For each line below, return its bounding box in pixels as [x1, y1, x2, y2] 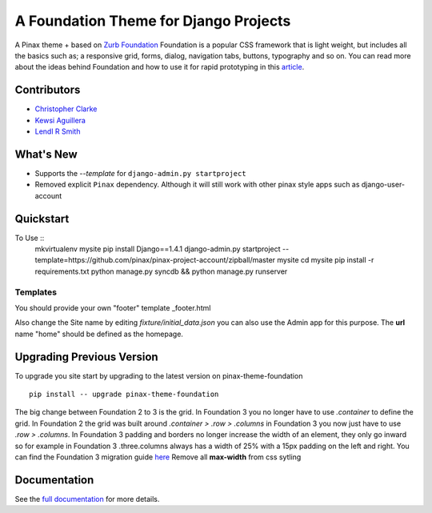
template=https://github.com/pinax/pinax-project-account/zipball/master [34, 255, 276, 265]
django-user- [361, 180, 406, 190]
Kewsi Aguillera [34, 115, 86, 125]
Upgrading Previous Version [14, 350, 159, 363]
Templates [14, 287, 58, 298]
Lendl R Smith [34, 126, 81, 136]
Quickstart [14, 212, 70, 226]
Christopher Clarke [34, 104, 98, 114]
